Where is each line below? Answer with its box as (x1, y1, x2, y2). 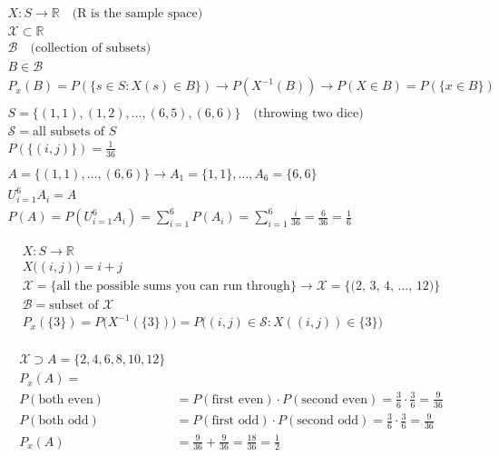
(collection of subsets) (30, 42, 152, 55)
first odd (211, 414, 259, 428)
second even (301, 392, 368, 406)
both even (38, 392, 93, 406)
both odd (38, 414, 89, 428)
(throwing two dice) (253, 107, 364, 121)
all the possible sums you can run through (56, 279, 290, 293)
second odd (297, 414, 359, 428)
